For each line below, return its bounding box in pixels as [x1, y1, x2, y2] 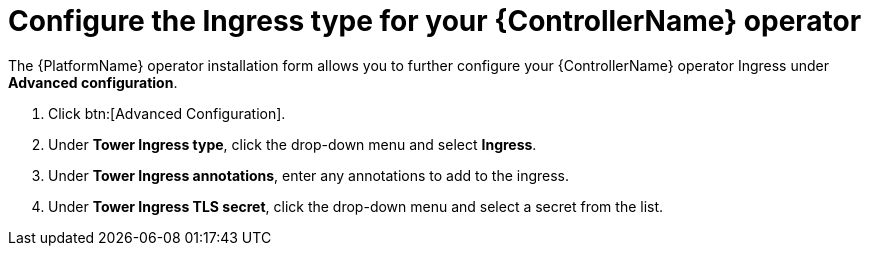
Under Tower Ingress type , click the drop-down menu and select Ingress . [48, 135, 537, 153]
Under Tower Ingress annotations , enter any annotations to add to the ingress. [48, 166, 570, 184]
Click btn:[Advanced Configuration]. [48, 104, 286, 122]
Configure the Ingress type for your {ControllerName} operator [8, 4, 862, 38]
